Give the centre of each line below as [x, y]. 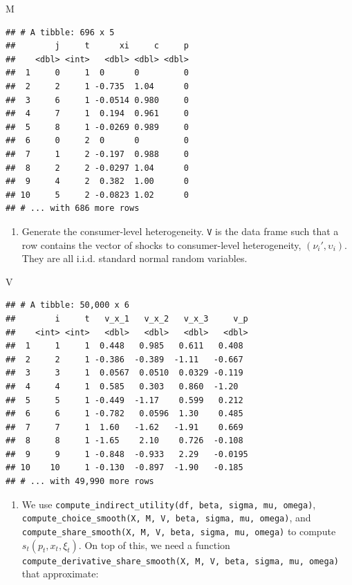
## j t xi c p [97, 46]
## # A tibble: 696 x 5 [60, 32]
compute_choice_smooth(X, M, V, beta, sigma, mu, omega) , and [166, 518]
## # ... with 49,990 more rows [80, 482]
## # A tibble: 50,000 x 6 [67, 305]
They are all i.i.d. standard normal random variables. [135, 258]
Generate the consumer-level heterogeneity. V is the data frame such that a [180, 231]
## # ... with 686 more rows [73, 208]
